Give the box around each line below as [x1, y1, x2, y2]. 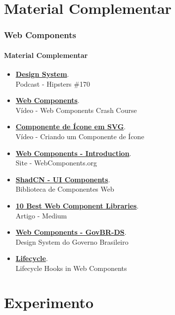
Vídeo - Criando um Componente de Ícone [15, 131, 144, 141]
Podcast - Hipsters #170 [15, 78, 90, 89]
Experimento [4, 292, 94, 312]
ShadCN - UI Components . [15, 174, 110, 184]
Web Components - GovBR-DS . [15, 227, 127, 237]
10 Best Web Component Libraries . [15, 200, 139, 210]
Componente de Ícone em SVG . [15, 121, 126, 132]
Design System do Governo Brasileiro [15, 236, 129, 247]
